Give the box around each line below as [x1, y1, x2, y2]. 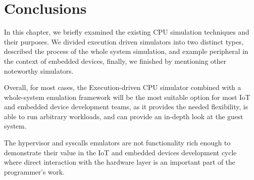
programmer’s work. [4, 166, 65, 177]
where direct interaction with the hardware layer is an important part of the [4, 157, 236, 167]
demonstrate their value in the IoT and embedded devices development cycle [4, 147, 237, 157]
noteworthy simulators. [4, 65, 74, 76]
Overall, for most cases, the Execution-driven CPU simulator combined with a [4, 82, 241, 92]
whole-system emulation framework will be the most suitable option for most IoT [4, 91, 251, 102]
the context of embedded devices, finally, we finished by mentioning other [4, 55, 226, 66]
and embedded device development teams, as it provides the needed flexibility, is [4, 101, 248, 112]
